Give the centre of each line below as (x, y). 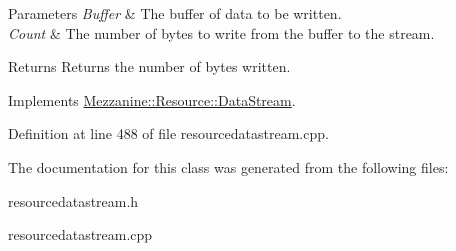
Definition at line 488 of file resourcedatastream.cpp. (168, 133)
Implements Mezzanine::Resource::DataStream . (152, 99)
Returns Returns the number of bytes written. (149, 66)
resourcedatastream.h (73, 200)
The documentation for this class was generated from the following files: (228, 166)
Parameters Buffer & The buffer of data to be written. (175, 13)
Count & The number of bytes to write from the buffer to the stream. (221, 32)
